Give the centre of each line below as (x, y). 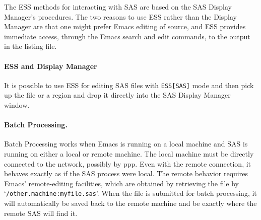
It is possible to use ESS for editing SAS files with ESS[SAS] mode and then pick (129, 85)
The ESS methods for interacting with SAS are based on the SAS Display (118, 7)
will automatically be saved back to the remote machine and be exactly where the (130, 203)
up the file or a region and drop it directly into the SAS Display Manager (117, 95)
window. (17, 105)
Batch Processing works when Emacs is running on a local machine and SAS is (126, 144)
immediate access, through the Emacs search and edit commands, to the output (127, 36)
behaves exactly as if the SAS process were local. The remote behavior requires (126, 173)
